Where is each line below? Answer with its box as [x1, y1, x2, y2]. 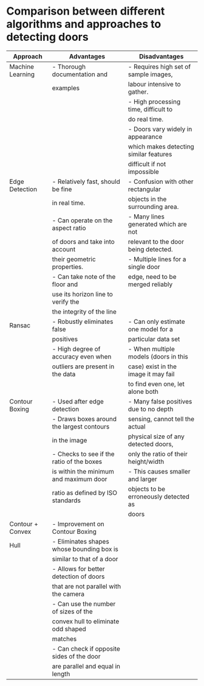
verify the [52, 297, 80, 306]
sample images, [127, 70, 173, 79]
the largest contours [52, 422, 110, 430]
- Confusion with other [127, 177, 194, 186]
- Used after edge [52, 397, 104, 405]
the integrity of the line [52, 307, 117, 316]
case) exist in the [127, 362, 177, 371]
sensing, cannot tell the [127, 415, 194, 423]
